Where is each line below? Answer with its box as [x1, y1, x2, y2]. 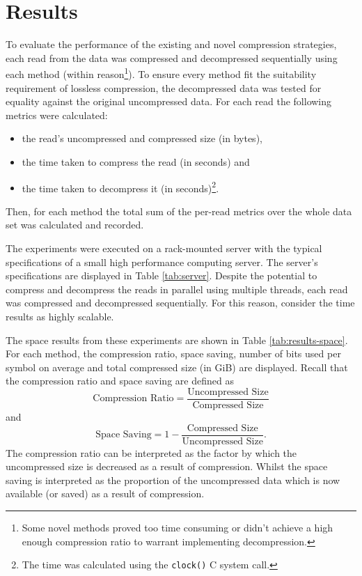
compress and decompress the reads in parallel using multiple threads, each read [6, 281, 348, 296]
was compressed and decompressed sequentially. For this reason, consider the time [6, 295, 355, 310]
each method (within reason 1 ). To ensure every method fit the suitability [6, 65, 317, 81]
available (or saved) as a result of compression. [6, 486, 205, 501]
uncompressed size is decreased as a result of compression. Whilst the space [6, 459, 328, 474]
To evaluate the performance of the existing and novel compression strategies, [6, 37, 337, 52]
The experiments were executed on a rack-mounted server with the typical [6, 240, 322, 255]
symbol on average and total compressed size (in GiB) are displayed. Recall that [6, 359, 348, 374]
